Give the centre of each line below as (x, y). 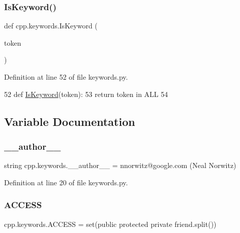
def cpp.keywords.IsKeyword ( (51, 26)
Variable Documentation (70, 121)
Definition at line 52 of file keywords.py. (66, 77)
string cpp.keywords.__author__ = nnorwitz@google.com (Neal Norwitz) (120, 165)
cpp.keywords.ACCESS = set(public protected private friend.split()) (110, 224)
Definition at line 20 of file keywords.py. (66, 182)
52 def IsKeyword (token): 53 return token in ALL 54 (86, 94)
